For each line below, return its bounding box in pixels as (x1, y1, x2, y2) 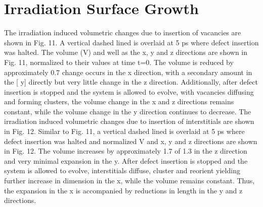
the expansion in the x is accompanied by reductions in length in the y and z (4, 185, 243, 195)
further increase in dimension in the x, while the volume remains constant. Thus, (4, 175, 255, 186)
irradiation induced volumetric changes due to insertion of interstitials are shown (4, 116, 254, 126)
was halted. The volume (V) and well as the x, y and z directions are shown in (4, 47, 248, 57)
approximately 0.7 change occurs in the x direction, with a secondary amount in (4, 66, 252, 77)
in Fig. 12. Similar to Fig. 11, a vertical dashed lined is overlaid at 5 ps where (4, 126, 245, 136)
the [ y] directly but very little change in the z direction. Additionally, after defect (4, 77, 258, 87)
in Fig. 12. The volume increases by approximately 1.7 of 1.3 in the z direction (4, 146, 247, 156)
